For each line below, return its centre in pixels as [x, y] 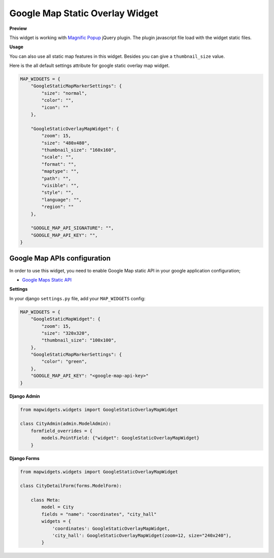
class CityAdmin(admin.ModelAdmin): [66, 424]
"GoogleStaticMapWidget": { [66, 319]
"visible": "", [60, 185]
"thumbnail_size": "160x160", [79, 150]
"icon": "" [55, 107]
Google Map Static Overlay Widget [84, 13]
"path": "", [56, 178]
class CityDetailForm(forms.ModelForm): [71, 486]
